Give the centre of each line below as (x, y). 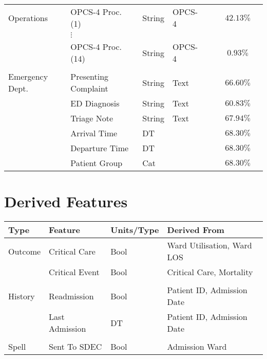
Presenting (90, 76)
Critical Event (74, 272)
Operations (28, 17)
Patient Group (97, 163)
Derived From (196, 230)
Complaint (89, 88)
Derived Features (66, 201)
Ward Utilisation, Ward (209, 245)
